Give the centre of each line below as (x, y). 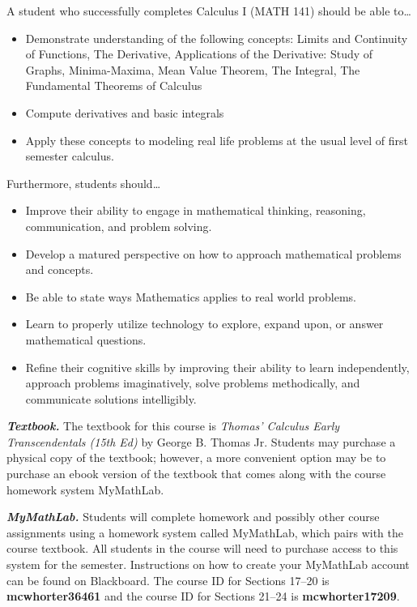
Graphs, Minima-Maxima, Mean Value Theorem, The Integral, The (193, 69)
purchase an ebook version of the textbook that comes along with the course (196, 474)
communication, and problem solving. (119, 226)
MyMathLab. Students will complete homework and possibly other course (193, 517)
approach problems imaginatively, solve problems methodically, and (193, 383)
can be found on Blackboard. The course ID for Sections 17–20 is (168, 580)
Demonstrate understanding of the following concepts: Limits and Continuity (217, 38)
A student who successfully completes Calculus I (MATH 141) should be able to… (209, 11)
